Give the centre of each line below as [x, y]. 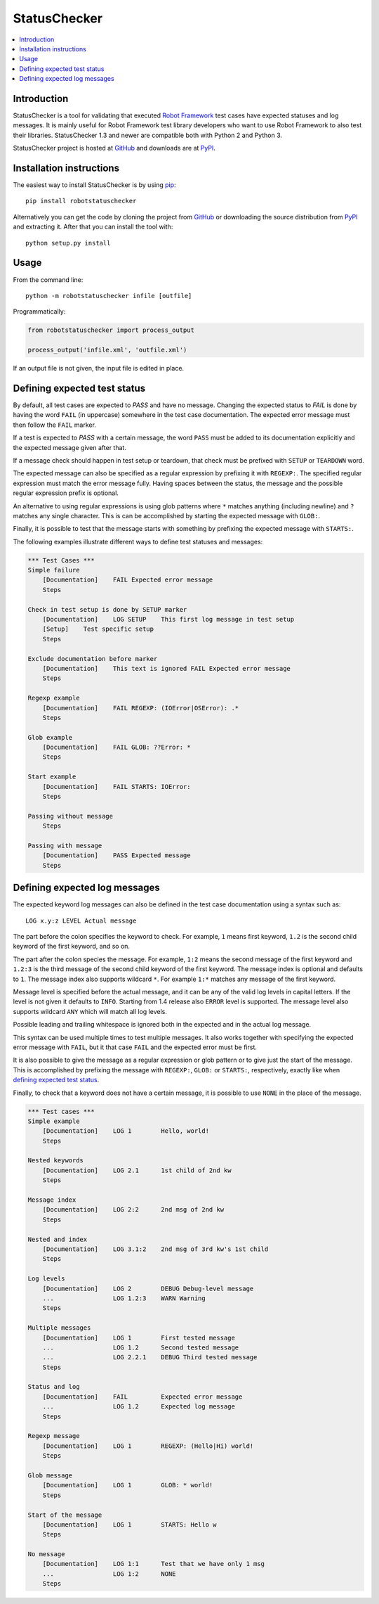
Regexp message [54, 1436]
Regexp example [54, 698]
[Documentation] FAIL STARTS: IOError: [117, 787]
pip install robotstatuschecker [81, 201]
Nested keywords [56, 1161]
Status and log [54, 1387]
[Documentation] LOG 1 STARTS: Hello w [129, 1525]
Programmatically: [39, 312]
